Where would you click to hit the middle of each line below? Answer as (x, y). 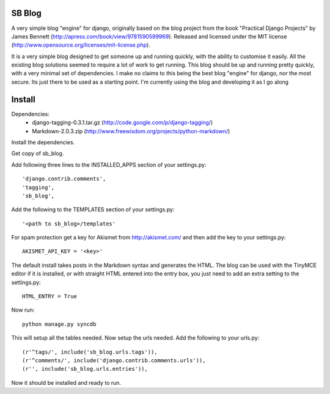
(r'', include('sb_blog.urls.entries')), (85, 369)
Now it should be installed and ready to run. (66, 382)
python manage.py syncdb (59, 324)
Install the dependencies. (43, 142)
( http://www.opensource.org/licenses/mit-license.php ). (81, 45)
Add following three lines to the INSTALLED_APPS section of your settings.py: (109, 164)
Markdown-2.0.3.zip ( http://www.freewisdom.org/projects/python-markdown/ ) (131, 131)
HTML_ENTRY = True (50, 297)
